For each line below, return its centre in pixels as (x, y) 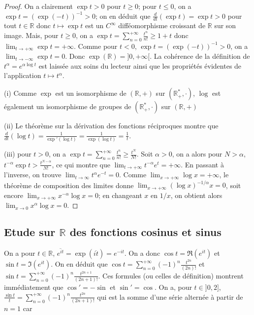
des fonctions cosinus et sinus (145, 232)
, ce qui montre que (81, 164)
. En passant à (202, 164)
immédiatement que (34, 287)
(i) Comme (20, 93)
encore (14, 195)
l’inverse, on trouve (33, 175)
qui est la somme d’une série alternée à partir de (170, 296)
